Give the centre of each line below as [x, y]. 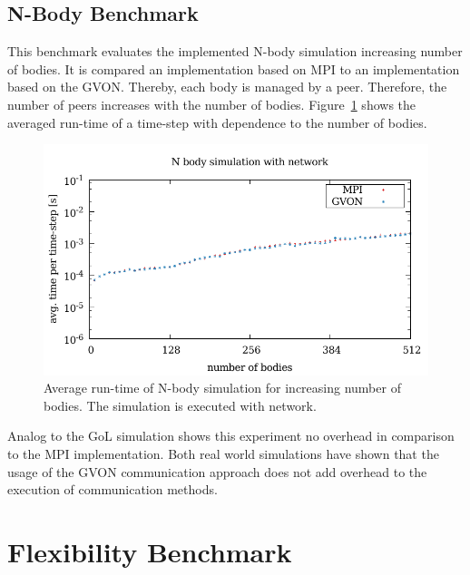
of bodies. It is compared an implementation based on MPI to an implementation [234, 68]
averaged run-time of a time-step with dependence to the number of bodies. [217, 122]
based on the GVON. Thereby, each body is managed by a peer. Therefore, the [227, 87]
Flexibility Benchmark [150, 551]
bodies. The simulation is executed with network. [180, 405]
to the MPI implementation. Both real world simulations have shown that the [223, 453]
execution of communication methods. [113, 489]
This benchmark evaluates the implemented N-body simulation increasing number [235, 51]
